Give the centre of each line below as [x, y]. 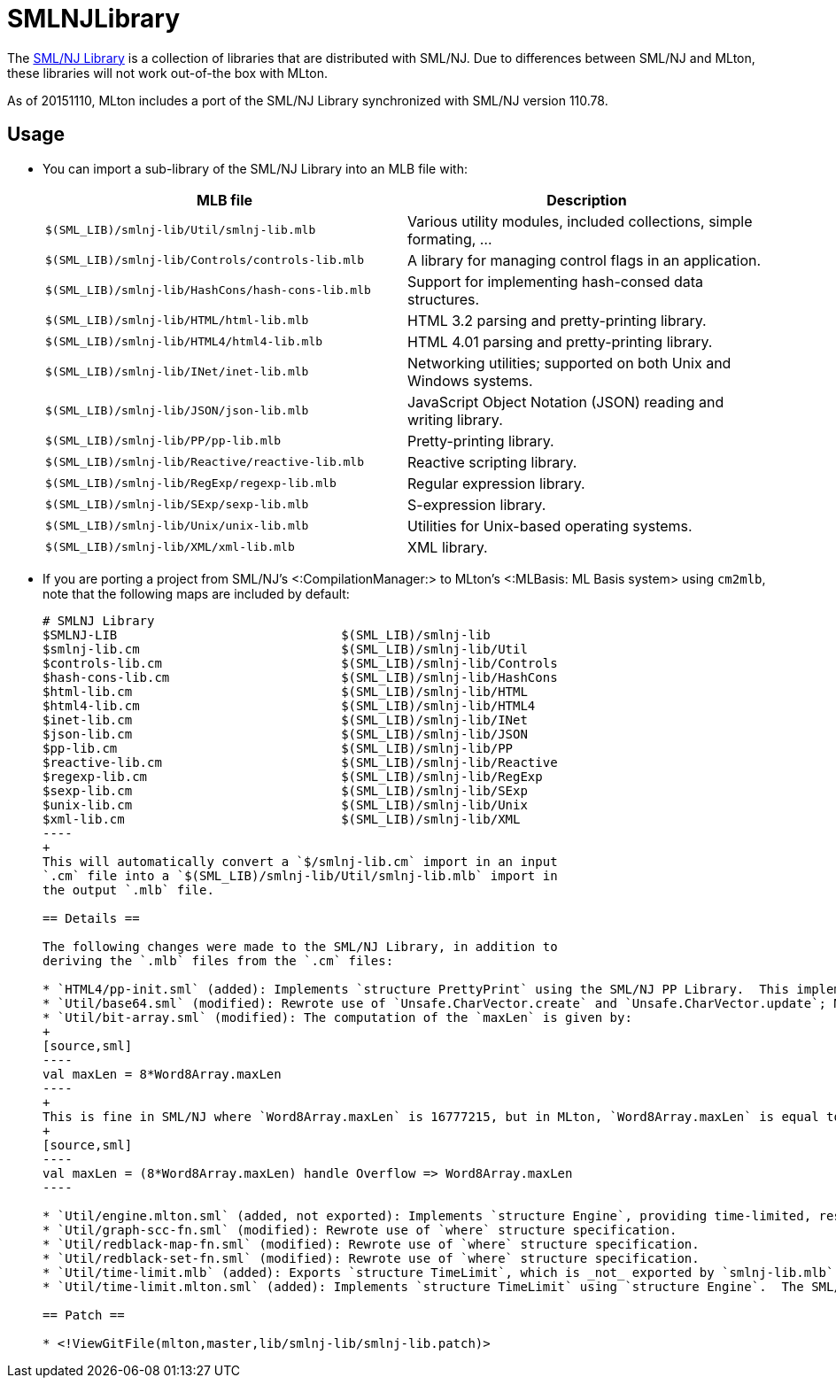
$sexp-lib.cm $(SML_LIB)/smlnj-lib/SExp [285, 790]
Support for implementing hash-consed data [556, 281]
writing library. [455, 419]
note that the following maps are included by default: [196, 593]
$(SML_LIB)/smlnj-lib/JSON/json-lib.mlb [177, 411]
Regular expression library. [496, 483]
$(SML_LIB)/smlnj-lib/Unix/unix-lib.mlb [177, 526]
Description [587, 200]
